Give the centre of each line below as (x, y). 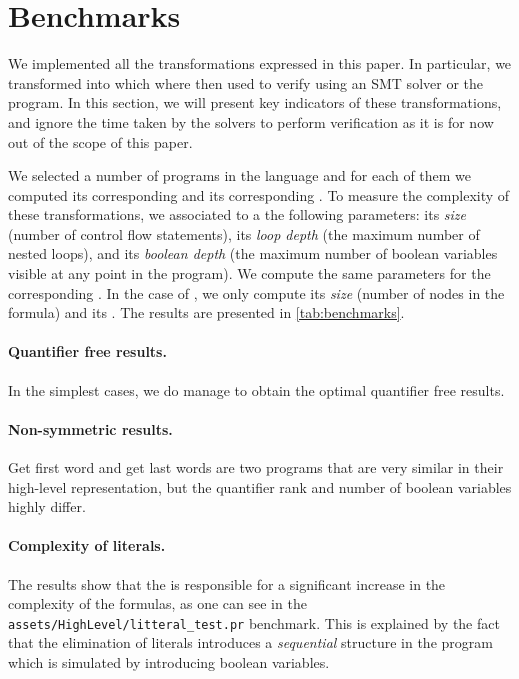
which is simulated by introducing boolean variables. (169, 662)
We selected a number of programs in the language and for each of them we (240, 175)
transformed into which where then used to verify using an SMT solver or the (245, 82)
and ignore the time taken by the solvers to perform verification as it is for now (251, 121)
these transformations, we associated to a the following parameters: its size (237, 214)
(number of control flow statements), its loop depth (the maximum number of (244, 233)
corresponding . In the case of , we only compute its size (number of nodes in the (256, 292)
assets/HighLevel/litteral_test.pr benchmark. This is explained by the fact (254, 622)
